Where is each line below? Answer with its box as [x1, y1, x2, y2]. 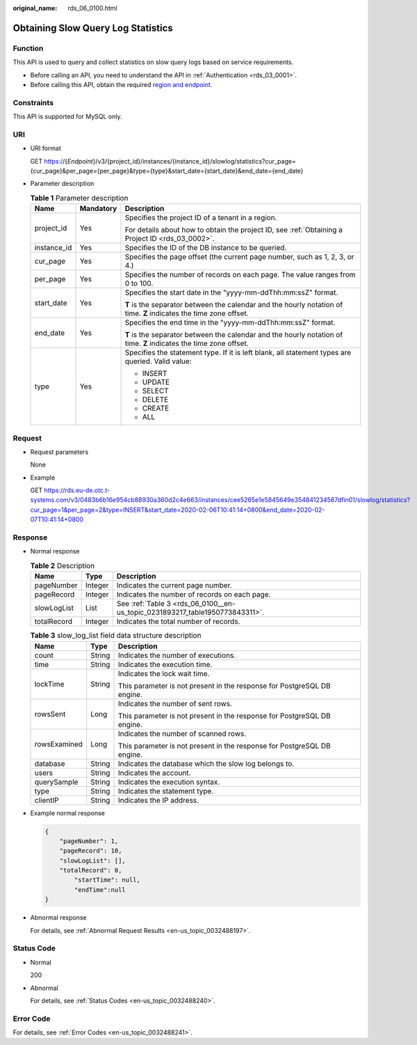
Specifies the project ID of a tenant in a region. [124, 213, 277, 223]
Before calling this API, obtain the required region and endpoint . [30, 80, 213, 88]
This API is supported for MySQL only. [13, 112, 122, 121]
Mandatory [79, 204, 117, 214]
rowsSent [34, 709, 66, 718]
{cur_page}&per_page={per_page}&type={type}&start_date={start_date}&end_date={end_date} [30, 167, 304, 175]
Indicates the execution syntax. [117, 777, 220, 787]
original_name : [13, 4, 58, 12]
